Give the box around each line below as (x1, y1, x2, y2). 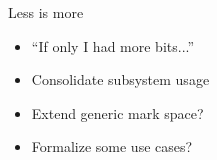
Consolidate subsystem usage (31, 69, 210, 90)
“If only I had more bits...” (31, 35, 195, 56)
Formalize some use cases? (31, 136, 193, 157)
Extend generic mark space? (31, 102, 204, 123)
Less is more (8, 2, 84, 22)
